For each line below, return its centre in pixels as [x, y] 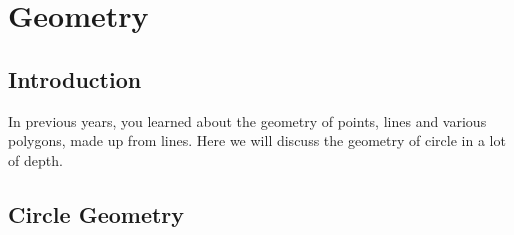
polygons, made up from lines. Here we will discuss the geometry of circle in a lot [257, 140]
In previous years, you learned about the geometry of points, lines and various [247, 120]
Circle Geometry [96, 213]
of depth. [35, 159]
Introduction [75, 78]
